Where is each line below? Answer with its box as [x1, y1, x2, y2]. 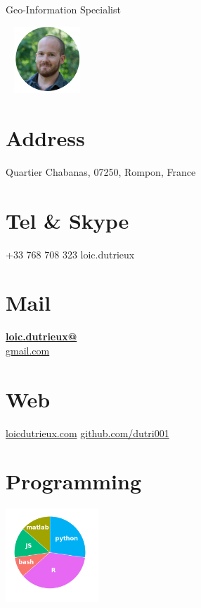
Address [6, 123, 85, 152]
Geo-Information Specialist [6, 2, 121, 16]
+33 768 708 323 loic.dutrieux [6, 246, 135, 261]
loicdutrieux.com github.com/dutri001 [6, 425, 169, 440]
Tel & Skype [6, 205, 129, 234]
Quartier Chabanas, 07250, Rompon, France [6, 164, 196, 179]
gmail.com [6, 342, 50, 357]
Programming [6, 467, 141, 496]
